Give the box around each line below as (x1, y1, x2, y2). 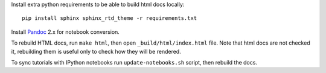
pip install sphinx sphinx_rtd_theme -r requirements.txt (22, 15, 197, 22)
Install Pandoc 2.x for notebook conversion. (11, 28, 120, 36)
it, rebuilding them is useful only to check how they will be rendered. (11, 48, 181, 55)
